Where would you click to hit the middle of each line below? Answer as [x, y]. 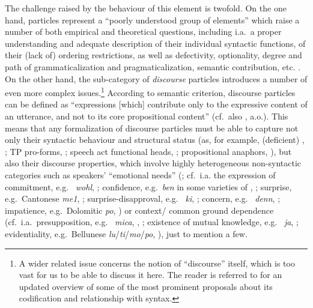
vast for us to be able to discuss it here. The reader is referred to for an [150, 275]
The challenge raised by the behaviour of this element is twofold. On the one [146, 8]
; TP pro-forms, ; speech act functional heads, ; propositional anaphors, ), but [148, 151]
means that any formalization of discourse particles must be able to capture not [152, 128]
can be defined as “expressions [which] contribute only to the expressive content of [156, 104]
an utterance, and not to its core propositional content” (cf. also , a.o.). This [147, 116]
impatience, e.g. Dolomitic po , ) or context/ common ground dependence [139, 210]
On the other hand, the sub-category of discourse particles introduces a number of [156, 78]
